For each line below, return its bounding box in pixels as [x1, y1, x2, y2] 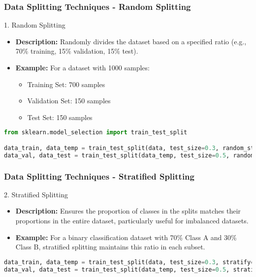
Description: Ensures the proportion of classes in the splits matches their [15, 206, 241, 216]
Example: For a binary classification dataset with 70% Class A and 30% [15, 232, 237, 242]
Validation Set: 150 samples [27, 95, 111, 106]
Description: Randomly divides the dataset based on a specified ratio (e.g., [15, 36, 247, 46]
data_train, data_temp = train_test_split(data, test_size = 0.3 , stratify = [4, 258, 255, 266]
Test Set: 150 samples [27, 112, 93, 122]
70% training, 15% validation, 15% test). [15, 46, 138, 56]
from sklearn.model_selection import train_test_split [4, 129, 188, 136]
